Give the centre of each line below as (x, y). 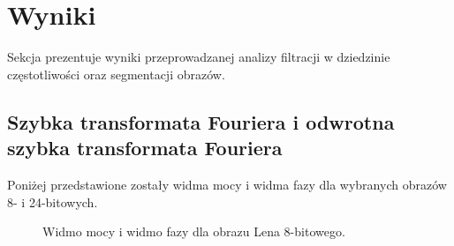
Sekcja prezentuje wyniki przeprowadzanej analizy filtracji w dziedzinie (199, 57)
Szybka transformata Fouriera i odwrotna (201, 121)
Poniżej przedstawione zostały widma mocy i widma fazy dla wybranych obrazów (227, 184)
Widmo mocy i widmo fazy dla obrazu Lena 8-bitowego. (194, 231)
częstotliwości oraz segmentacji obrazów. (116, 74)
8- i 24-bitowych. (53, 201)
